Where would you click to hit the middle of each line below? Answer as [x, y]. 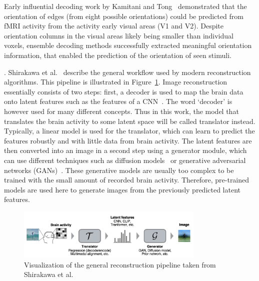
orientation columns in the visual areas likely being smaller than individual [119, 35]
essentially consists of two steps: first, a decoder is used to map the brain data [124, 91]
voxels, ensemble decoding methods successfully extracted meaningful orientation [128, 45]
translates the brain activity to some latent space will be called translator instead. [130, 121]
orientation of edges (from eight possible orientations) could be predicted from [124, 16]
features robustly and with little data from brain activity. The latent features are [128, 140]
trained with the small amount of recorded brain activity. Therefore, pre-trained [127, 180]
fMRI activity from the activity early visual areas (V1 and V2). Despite [114, 26]
